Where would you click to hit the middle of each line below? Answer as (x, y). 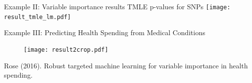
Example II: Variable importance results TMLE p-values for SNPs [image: (117, 6)
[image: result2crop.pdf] (66, 50)
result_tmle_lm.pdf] (38, 17)
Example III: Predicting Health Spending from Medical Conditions (105, 32)
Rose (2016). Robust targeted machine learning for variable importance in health (126, 65)
